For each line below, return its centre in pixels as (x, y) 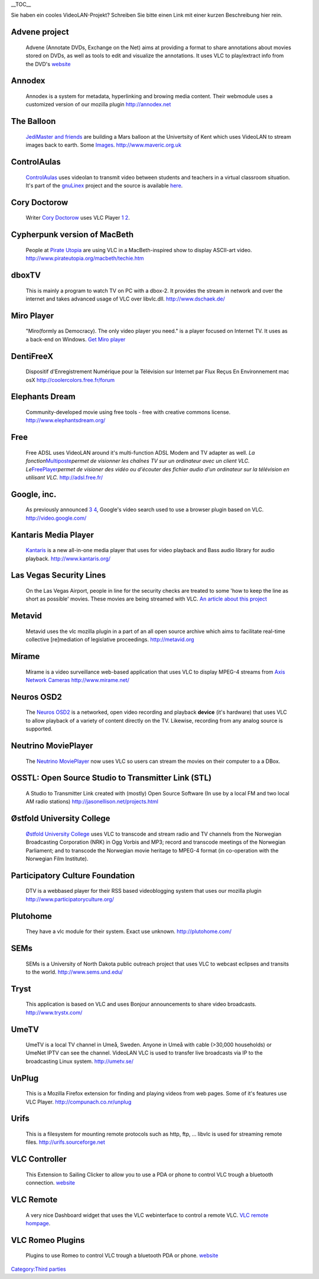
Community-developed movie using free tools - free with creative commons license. (128, 412)
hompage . (38, 1223)
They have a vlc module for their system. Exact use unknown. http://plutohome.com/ (128, 931)
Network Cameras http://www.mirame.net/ (77, 680)
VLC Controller (39, 1159)
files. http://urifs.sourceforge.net (66, 1142)
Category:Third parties (38, 1269)
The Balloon (33, 121)
